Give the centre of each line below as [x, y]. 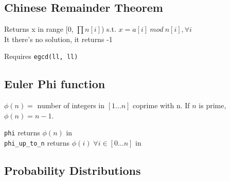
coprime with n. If [161, 105]
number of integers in [71, 105]
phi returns [22, 133]
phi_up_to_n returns [37, 143]
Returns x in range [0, [39, 29]
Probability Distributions [73, 170]
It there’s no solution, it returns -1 [58, 39]
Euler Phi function [55, 84]
